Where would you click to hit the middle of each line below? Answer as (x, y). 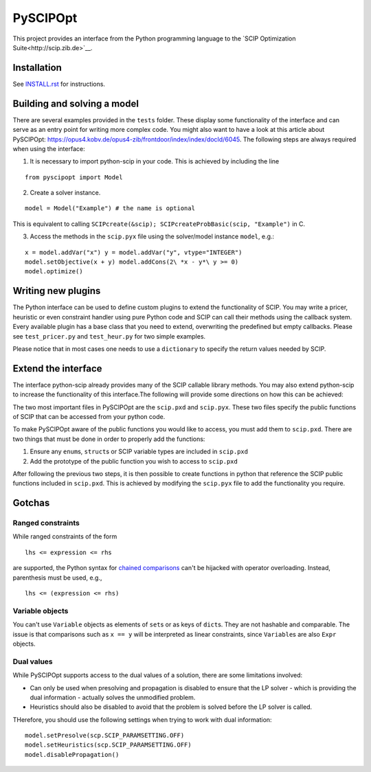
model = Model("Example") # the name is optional (110, 208)
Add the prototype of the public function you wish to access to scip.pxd (134, 461)
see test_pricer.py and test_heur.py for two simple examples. (109, 336)
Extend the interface (57, 368)
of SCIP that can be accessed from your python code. (89, 416)
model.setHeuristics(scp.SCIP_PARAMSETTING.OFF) (108, 745)
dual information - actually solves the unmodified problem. (113, 697)
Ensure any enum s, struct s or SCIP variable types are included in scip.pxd (139, 452)
